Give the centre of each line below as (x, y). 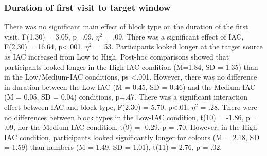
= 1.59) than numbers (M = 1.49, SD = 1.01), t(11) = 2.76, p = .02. (113, 147)
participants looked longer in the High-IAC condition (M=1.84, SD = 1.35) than (131, 66)
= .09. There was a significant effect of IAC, (174, 36)
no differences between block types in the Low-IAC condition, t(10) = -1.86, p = (131, 117)
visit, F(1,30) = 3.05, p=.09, (49, 36)
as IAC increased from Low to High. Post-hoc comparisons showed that (117, 56)
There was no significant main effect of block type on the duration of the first (126, 26)
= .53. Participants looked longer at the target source (179, 46)
